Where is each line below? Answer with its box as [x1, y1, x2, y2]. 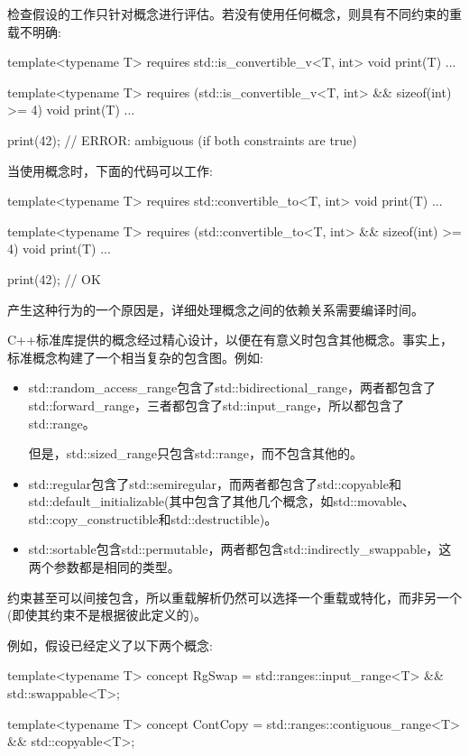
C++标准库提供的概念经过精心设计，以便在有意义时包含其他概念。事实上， [7, 330, 453, 349]
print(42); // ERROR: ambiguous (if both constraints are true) [7, 130, 357, 149]
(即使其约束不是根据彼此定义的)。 [7, 605, 207, 624]
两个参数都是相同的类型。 [28, 558, 180, 576]
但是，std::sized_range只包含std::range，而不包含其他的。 [28, 444, 363, 463]
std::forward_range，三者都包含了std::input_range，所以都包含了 [28, 395, 405, 414]
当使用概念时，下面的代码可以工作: [7, 161, 213, 180]
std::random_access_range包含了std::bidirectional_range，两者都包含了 [28, 378, 437, 397]
